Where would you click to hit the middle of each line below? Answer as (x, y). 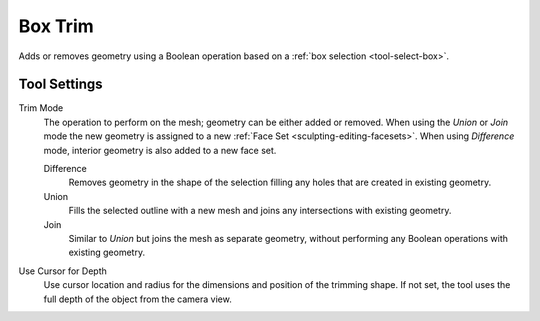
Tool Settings (61, 84)
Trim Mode (41, 108)
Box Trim (56, 26)
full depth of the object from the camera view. (137, 299)
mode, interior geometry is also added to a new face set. (160, 150)
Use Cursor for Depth (62, 271)
